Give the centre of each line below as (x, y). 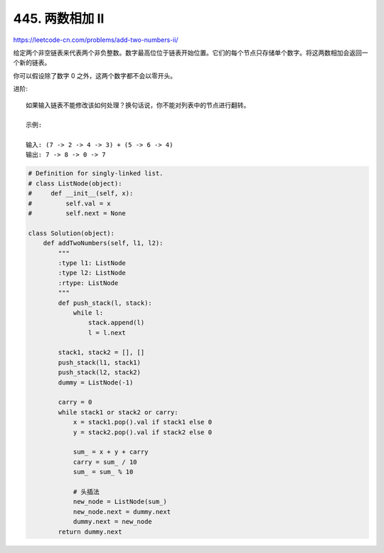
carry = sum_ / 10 (105, 462)
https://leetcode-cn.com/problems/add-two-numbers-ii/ (96, 40)
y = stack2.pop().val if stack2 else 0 (143, 432)
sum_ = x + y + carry (111, 452)
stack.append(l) (116, 323)
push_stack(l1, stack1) (100, 362)
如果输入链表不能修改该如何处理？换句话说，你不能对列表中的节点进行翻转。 (138, 105)
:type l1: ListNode (92, 263)
